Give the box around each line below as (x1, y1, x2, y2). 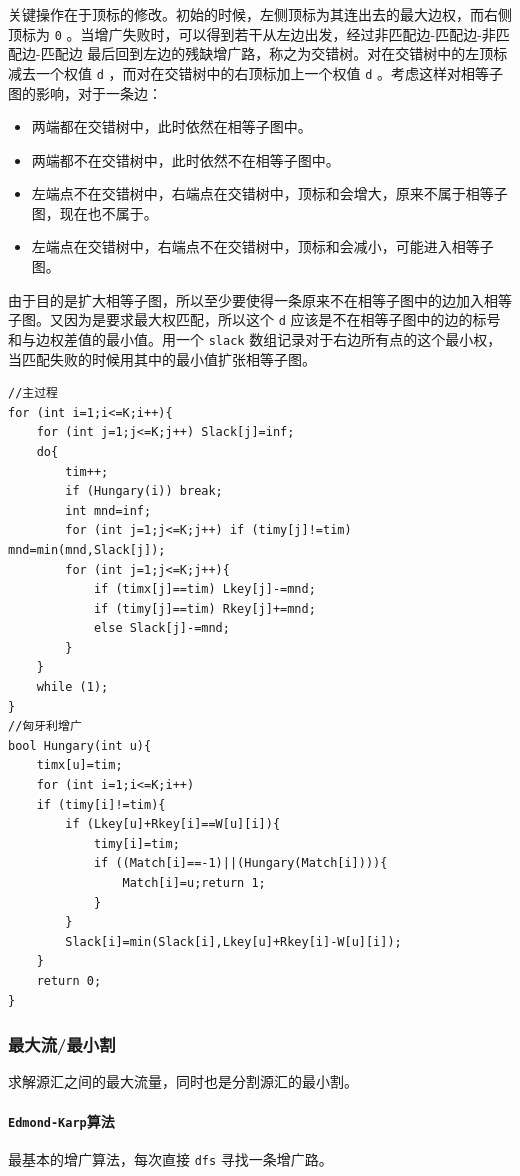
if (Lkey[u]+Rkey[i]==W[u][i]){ (65, 817, 281, 832)
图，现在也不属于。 (31, 202, 158, 223)
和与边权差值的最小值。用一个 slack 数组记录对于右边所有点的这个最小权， (8, 328, 502, 349)
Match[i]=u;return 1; (122, 876, 266, 890)
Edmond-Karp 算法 (8, 1110, 115, 1131)
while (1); (36, 680, 109, 695)
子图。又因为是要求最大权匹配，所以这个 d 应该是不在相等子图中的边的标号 (8, 309, 501, 330)
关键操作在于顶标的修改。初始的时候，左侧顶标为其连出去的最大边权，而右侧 (8, 4, 512, 24)
